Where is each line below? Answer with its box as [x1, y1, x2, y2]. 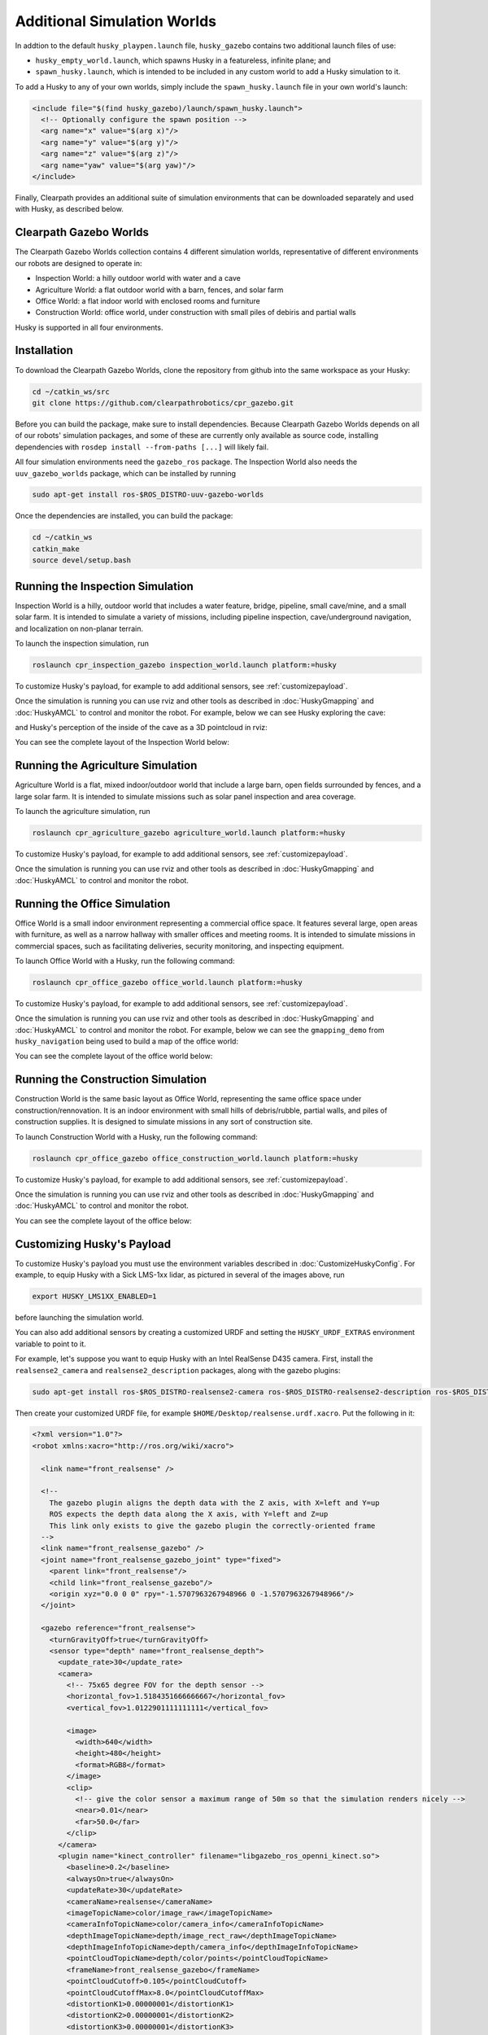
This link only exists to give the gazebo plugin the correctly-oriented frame [49, 1521, 376, 1530]
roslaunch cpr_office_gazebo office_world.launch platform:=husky [32, 978, 303, 987]
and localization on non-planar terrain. [15, 624, 144, 633]
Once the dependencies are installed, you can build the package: [15, 511, 233, 521]
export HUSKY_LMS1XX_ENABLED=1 [32, 1291, 158, 1301]
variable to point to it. [15, 1339, 87, 1349]
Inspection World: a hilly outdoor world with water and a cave [35, 274, 242, 283]
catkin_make [32, 544, 81, 554]
